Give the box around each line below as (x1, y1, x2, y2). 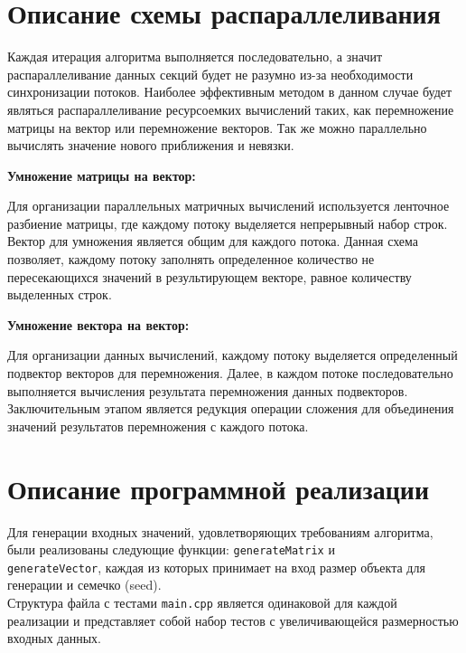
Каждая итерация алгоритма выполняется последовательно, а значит (7, 47, 383, 66)
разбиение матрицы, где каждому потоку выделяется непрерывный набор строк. (7, 213, 448, 232)
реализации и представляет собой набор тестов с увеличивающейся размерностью (7, 610, 459, 629)
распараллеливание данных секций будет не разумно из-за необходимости (7, 64, 414, 83)
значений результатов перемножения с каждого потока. (7, 416, 309, 435)
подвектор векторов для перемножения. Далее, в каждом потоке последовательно (7, 364, 453, 383)
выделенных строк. (7, 285, 112, 304)
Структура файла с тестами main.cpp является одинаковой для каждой (7, 593, 397, 612)
